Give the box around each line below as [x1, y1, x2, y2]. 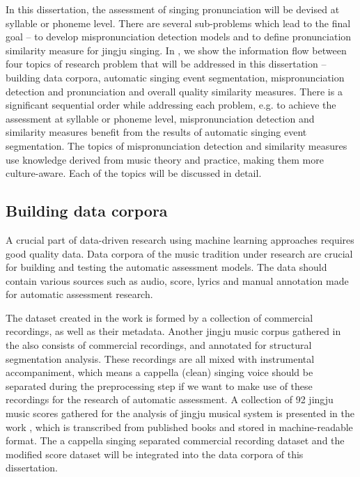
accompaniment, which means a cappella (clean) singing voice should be [6, 365, 313, 380]
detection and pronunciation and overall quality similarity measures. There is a [6, 84, 343, 98]
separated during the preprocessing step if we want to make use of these [6, 378, 313, 393]
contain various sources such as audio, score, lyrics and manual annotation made [6, 273, 349, 288]
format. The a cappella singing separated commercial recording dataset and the [6, 433, 345, 448]
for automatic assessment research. [6, 287, 153, 302]
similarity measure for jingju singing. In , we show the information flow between [6, 42, 347, 57]
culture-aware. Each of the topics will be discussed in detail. [6, 166, 262, 180]
